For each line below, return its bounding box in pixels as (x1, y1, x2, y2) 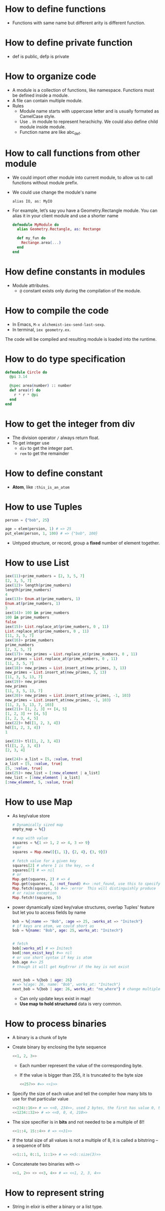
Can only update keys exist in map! (19, 996, 91, 1002)
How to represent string (5, 1187, 104, 1199)
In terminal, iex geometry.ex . (12, 326, 71, 332)
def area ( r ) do (9, 388, 41, 393)
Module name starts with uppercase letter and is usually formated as (19, 108, 159, 114)
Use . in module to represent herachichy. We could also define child (19, 119, 158, 124)
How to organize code (5, 71, 97, 82)
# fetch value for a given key (12, 858, 77, 863)
